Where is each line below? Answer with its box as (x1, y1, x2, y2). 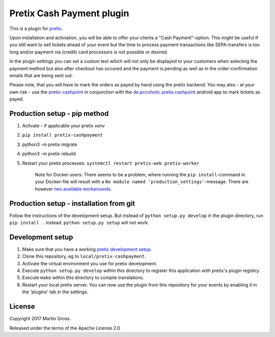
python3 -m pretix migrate (22, 141, 77, 147)
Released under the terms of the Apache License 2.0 (9, 325, 121, 331)
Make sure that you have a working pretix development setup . (22, 246, 152, 252)
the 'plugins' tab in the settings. (22, 289, 89, 295)
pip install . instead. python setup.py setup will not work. (9, 220, 150, 226)
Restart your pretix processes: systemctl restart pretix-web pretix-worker (22, 160, 200, 166)
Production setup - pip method (9, 109, 109, 118)
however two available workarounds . (35, 186, 112, 192)
